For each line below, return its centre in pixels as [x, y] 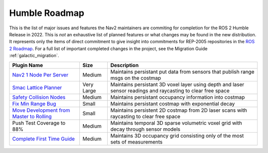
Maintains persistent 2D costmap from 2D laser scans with [179, 110]
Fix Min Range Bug [34, 103]
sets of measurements [136, 142]
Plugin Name [28, 65]
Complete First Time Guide [43, 139]
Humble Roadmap [47, 13]
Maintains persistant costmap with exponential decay [173, 103]
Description [125, 65]
